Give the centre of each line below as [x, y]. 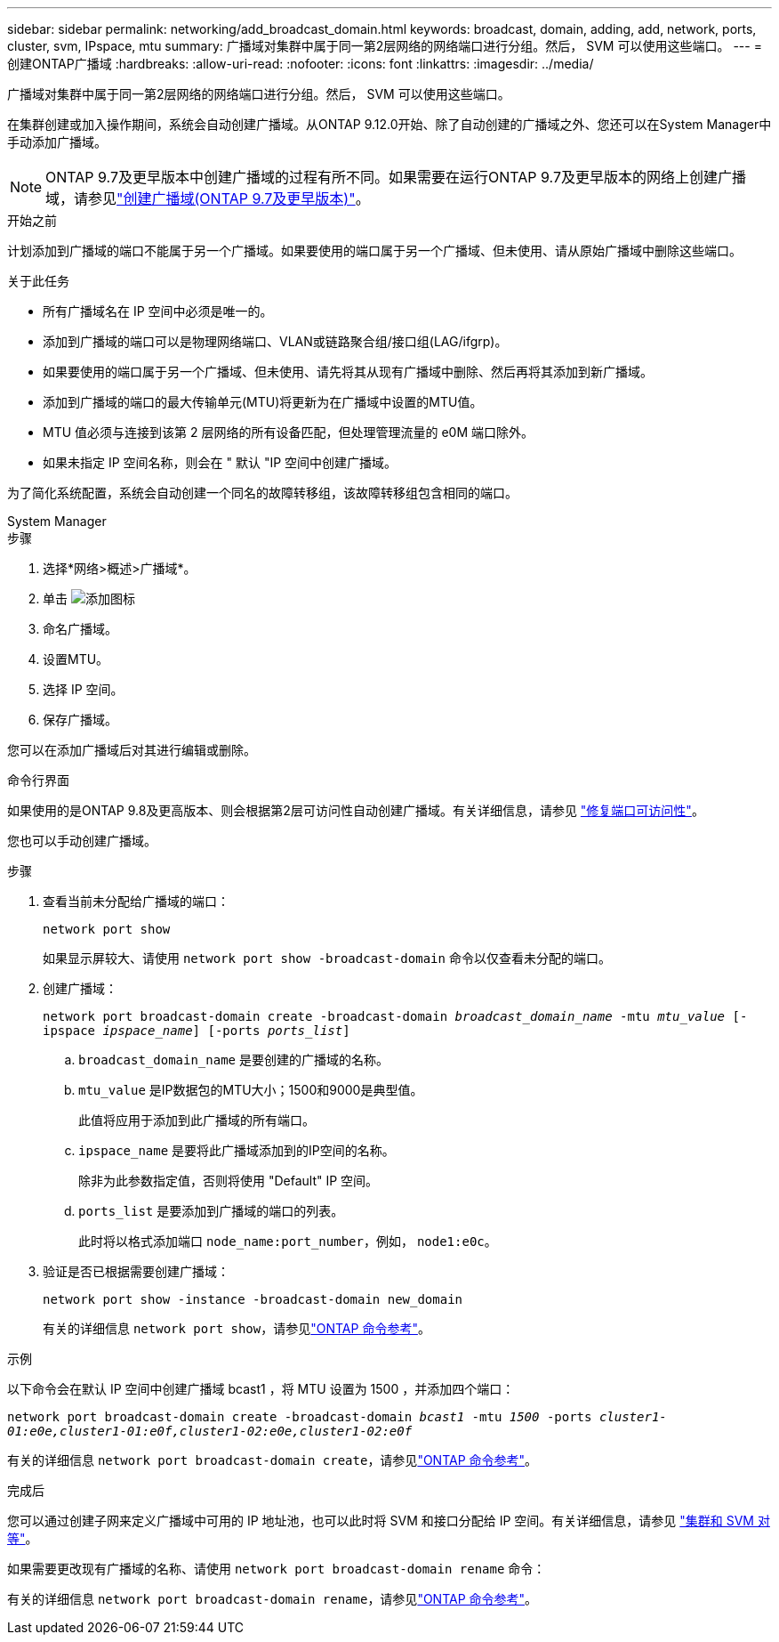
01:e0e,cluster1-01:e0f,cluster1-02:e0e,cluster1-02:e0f [210, 1431]
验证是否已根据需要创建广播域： [136, 1271]
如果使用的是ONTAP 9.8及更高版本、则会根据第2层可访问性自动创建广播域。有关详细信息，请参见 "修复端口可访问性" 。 [356, 810]
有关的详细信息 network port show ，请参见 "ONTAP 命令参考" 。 [237, 1328]
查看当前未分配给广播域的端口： [136, 901]
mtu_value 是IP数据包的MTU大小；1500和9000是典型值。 [251, 1090]
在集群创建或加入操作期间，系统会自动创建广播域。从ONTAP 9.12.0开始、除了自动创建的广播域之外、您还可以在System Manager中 [389, 124]
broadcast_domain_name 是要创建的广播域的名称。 [233, 1060]
